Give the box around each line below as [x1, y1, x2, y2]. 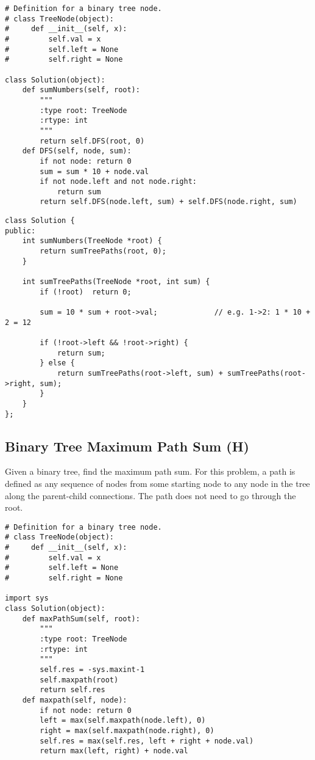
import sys [5, 594, 49, 603]
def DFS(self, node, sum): [22, 147, 132, 156]
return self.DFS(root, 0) [40, 136, 145, 145]
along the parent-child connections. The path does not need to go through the [5, 489, 296, 502]
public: [5, 226, 36, 235]
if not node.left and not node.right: [40, 177, 197, 186]
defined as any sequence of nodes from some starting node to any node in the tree [5, 477, 310, 490]
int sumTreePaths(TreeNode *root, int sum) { [22, 277, 210, 287]
